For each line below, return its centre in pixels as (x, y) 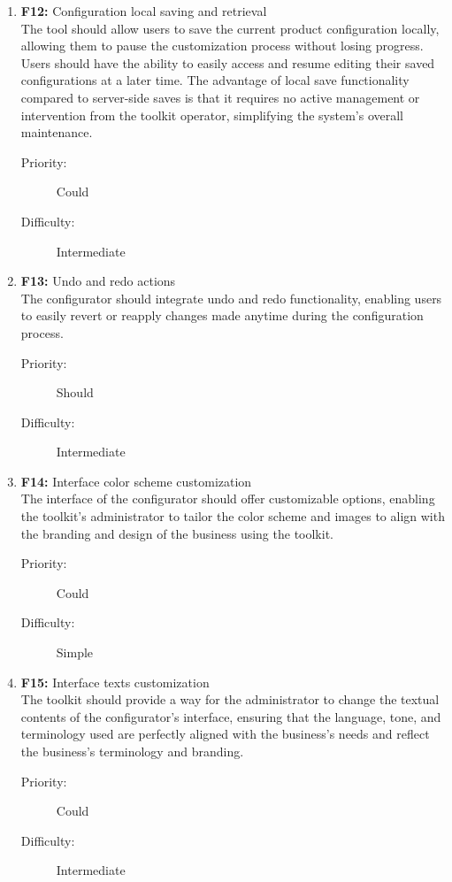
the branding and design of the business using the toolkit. (177, 533)
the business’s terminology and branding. (132, 751)
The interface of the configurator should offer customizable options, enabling (228, 499)
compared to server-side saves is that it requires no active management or (220, 97)
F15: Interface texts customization (115, 682)
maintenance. (57, 132)
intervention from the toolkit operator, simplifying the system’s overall (212, 115)
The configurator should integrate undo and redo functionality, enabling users (231, 298)
